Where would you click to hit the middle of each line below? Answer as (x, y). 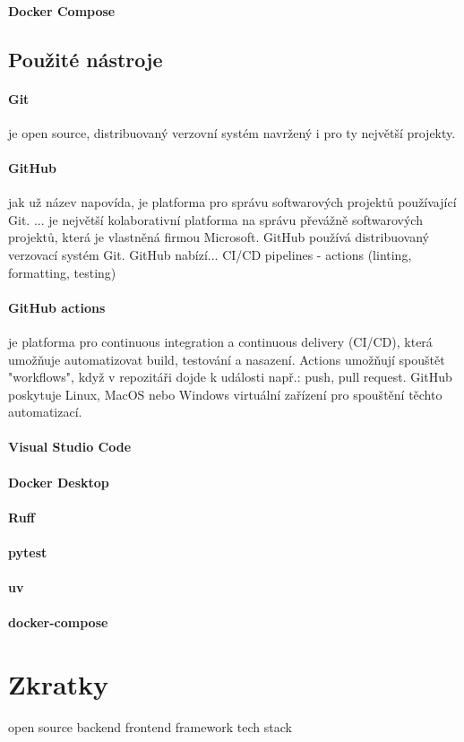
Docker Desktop (59, 482)
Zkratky (59, 684)
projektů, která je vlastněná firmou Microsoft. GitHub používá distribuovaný (219, 237)
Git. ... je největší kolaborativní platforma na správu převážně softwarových (215, 219)
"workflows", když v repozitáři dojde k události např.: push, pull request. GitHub (230, 377)
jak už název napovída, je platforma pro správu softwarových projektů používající (232, 202)
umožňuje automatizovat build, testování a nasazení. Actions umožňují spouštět (227, 359)
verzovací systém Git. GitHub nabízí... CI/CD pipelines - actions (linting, (210, 254)
